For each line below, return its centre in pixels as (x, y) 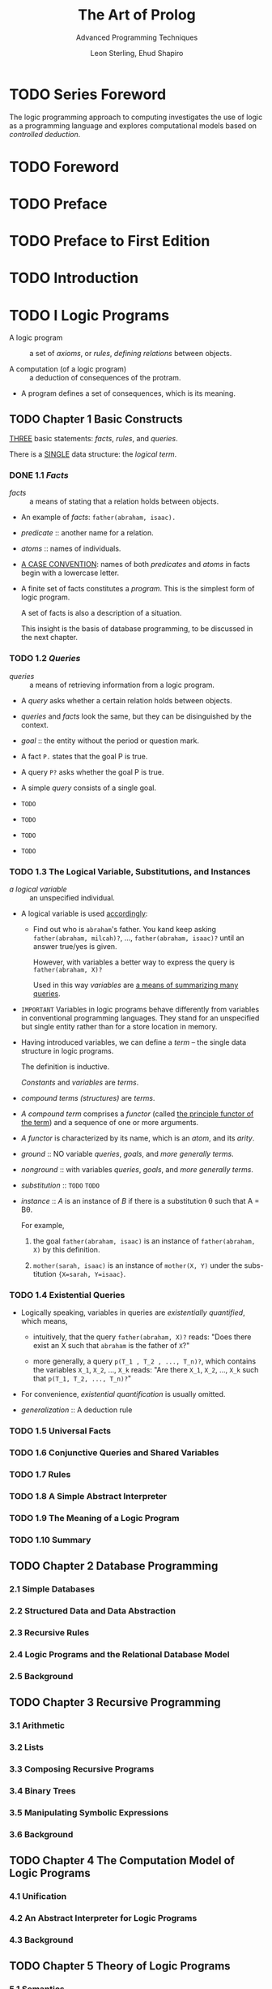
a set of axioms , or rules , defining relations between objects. (131, 354)
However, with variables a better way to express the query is (134, 962)
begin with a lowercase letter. (70, 573)
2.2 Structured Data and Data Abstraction (93, 1611)
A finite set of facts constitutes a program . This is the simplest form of (138, 589)
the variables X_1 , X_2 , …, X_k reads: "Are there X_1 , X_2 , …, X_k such (146, 1370)
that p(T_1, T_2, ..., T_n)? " (82, 1379)
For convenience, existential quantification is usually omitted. (123, 1394)
